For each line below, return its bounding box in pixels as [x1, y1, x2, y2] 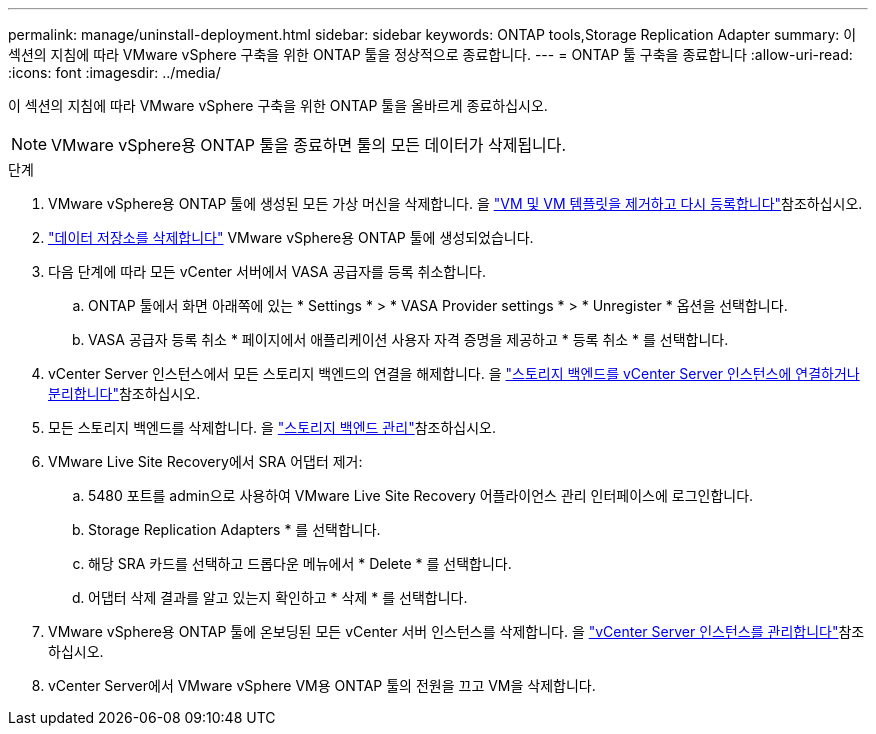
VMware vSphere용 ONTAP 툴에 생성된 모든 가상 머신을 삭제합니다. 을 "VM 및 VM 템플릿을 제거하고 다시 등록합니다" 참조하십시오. [48, 195, 863, 212]
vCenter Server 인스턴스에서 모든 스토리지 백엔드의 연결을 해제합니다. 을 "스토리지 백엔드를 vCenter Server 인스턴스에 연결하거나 [48, 365, 860, 382]
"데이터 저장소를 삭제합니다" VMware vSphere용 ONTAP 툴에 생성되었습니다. [48, 229, 534, 246]
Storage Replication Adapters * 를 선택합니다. [88, 521, 381, 538]
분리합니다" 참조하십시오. [48, 385, 201, 402]
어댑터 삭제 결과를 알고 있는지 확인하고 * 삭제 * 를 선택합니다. [88, 589, 468, 606]
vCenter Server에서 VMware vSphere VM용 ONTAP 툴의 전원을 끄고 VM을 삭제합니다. [48, 677, 596, 694]
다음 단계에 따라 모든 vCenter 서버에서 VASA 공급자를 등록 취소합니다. [48, 263, 486, 280]
